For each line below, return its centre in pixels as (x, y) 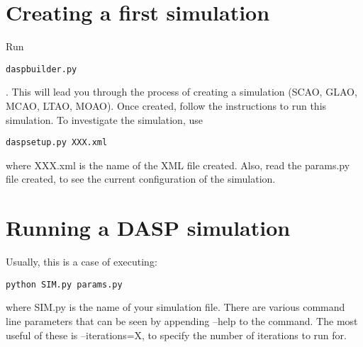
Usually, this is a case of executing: (82, 262)
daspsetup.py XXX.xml (57, 143)
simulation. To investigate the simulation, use (104, 119)
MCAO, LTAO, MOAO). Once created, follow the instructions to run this (166, 105)
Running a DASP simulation (148, 228)
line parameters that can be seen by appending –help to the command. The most (182, 320)
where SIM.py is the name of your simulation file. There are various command (175, 307)
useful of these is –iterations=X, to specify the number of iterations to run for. (176, 335)
